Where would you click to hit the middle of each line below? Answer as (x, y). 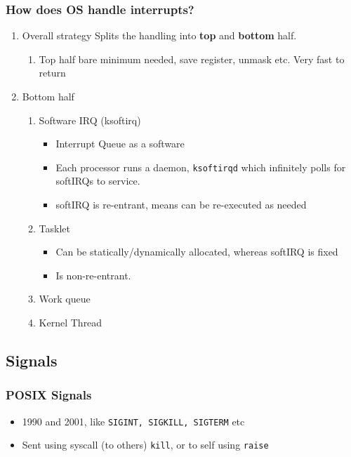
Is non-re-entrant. (93, 275)
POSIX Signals (49, 395)
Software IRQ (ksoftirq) (90, 120)
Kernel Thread (71, 322)
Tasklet (55, 228)
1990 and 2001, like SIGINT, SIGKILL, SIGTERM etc (133, 421)
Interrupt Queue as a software (120, 144)
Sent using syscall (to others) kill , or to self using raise (145, 445)
